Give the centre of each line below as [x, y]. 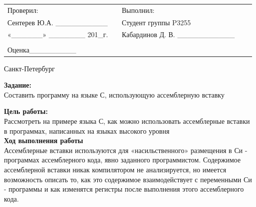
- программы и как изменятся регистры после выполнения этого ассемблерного [124, 189]
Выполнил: [138, 10]
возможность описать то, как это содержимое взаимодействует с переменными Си [128, 179]
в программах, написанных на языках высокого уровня [87, 130]
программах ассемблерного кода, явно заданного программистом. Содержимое [122, 160]
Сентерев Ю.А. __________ [58, 22]
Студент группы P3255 [156, 22]
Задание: [18, 85]
